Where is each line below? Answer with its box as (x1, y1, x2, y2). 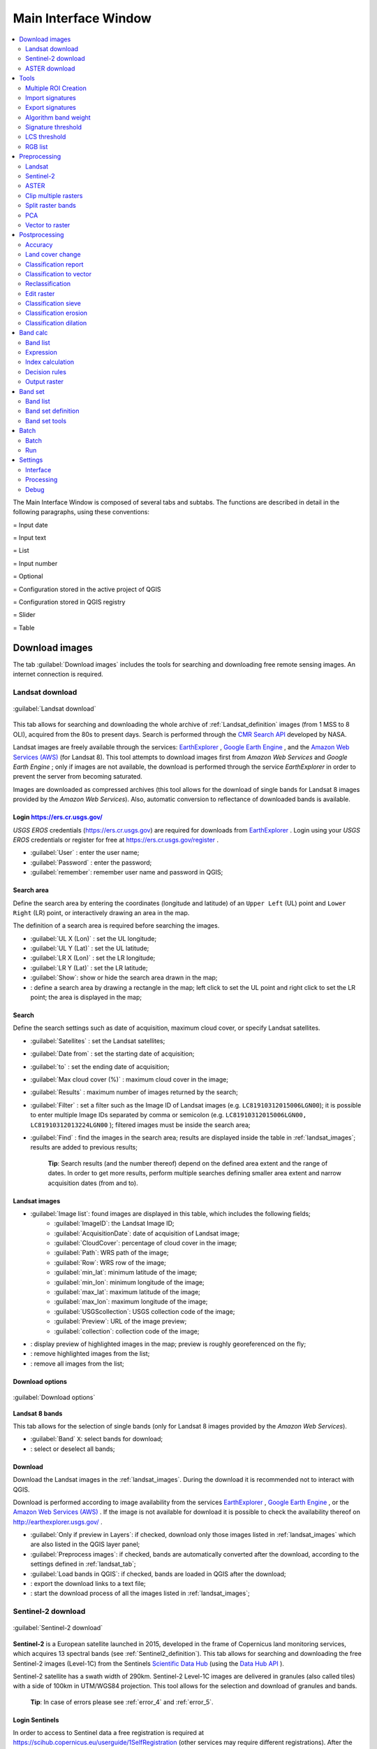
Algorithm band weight (25, 113, 91, 122)
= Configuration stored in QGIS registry (13, 598, 126, 607)
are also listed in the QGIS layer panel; (30, 1540, 140, 1549)
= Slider (13, 611, 36, 619)
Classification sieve (25, 299, 82, 308)
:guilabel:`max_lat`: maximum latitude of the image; (54, 1288, 200, 1296)
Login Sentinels (13, 1715, 59, 1724)
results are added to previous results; (30, 1143, 138, 1152)
